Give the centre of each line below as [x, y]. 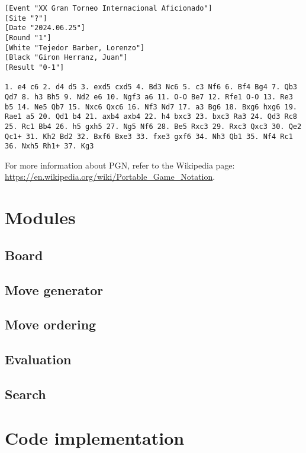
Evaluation [38, 359]
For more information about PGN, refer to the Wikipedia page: [120, 165]
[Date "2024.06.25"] [45, 28]
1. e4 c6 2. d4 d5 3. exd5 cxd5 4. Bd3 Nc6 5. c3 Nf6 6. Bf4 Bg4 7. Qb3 [151, 87]
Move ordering [51, 324]
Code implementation [95, 437]
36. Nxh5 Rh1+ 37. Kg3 [49, 146]
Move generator [54, 289]
